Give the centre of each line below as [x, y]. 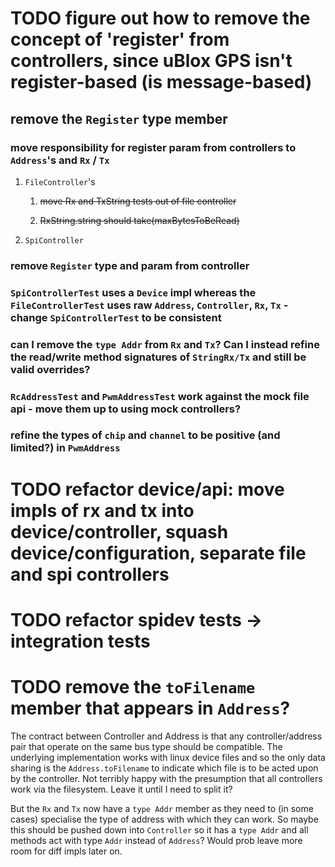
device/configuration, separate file [158, 553]
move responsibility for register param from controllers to [153, 147]
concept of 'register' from [120, 39]
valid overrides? [50, 369]
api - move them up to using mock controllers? [126, 409]
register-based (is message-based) [161, 82]
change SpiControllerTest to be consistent [116, 317]
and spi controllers [90, 574]
